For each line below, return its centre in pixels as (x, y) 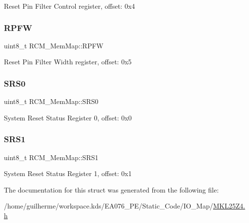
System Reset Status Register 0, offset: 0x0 (68, 117)
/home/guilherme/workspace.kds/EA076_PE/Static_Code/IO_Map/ (108, 206)
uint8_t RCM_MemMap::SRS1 (51, 157)
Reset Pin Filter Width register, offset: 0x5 (68, 62)
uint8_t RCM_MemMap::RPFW (54, 45)
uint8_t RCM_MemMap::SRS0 (51, 101)
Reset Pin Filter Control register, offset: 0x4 (70, 6)
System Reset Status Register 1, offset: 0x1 (68, 173)
